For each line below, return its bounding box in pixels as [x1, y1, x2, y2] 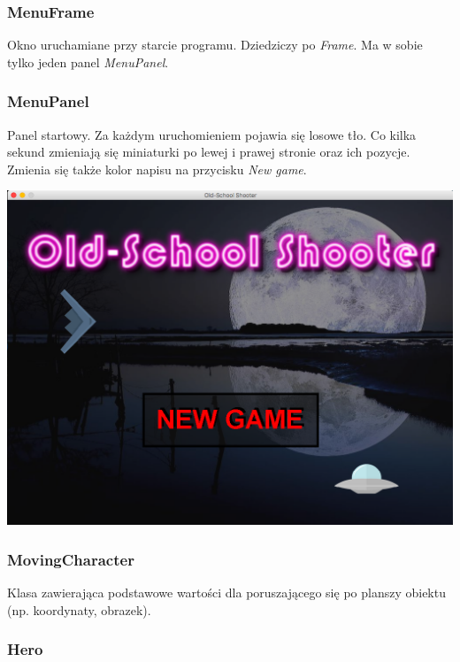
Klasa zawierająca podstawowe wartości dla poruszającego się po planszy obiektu [7, 583, 446, 602]
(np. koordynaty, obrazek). [7, 600, 151, 619]
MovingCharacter [7, 548, 134, 570]
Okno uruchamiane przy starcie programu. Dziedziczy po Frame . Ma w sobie [7, 35, 423, 54]
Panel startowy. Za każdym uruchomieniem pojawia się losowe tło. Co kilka [7, 125, 417, 143]
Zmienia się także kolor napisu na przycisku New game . [7, 159, 307, 178]
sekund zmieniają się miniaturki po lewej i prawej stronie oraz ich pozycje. [7, 142, 410, 161]
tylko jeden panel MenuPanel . [7, 52, 169, 71]
